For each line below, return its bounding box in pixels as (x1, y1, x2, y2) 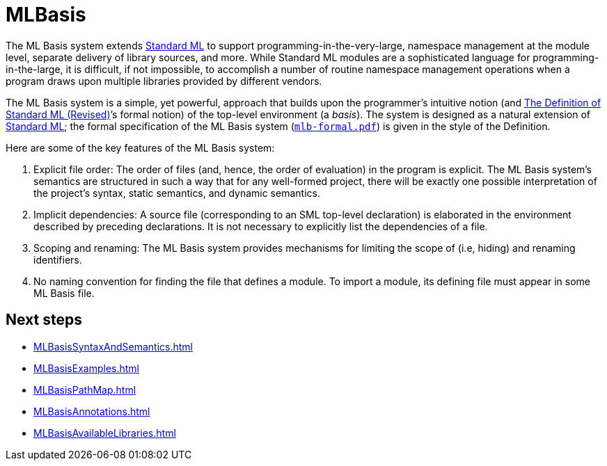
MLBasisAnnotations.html (33, 405, 150, 417)
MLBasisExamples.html (33, 362, 139, 374)
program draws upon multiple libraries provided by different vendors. (6, 74, 322, 87)
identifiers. (33, 253, 82, 266)
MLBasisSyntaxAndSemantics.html (33, 340, 193, 353)
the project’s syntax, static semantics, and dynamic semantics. (33, 186, 320, 199)
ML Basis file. (33, 287, 95, 299)
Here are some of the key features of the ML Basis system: (6, 141, 275, 154)
